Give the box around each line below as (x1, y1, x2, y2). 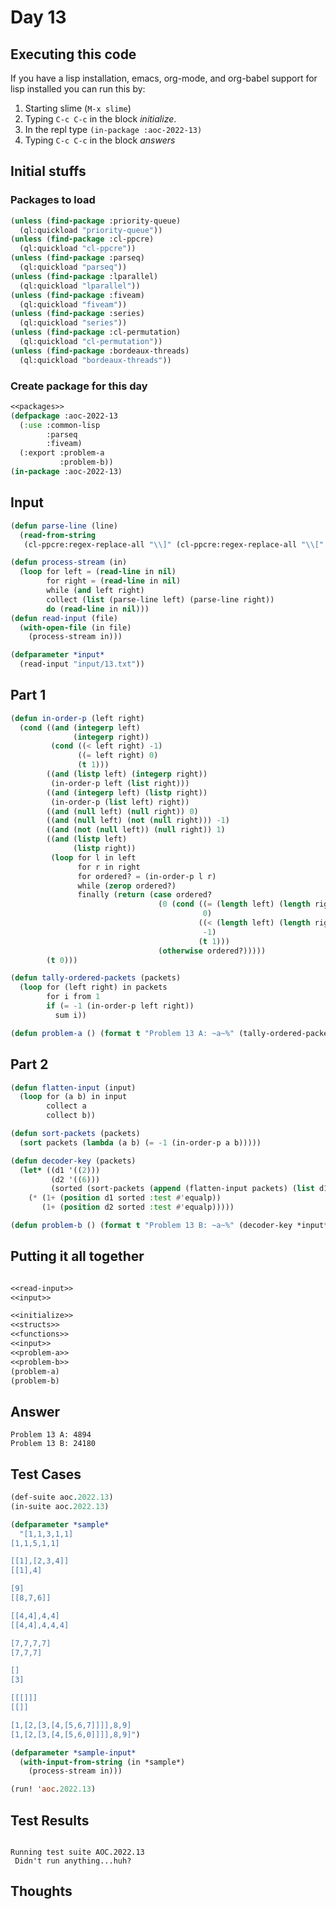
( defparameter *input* (10, 650, 105, 660)
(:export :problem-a (19, 448, 105, 458)
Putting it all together (10, 1248, 145, 1265)
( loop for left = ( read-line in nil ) (19, 567, 177, 577)
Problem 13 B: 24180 (10, 1439, 97, 1449)
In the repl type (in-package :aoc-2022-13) (24, 124, 203, 135)
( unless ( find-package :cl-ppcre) (10, 234, 155, 245)
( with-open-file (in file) (19, 622, 132, 633)
